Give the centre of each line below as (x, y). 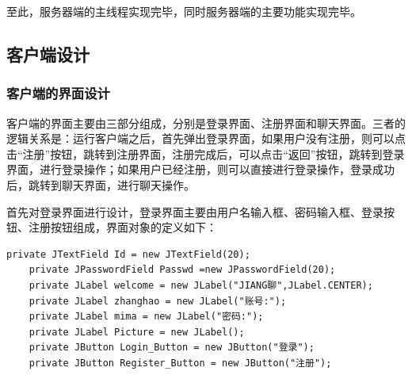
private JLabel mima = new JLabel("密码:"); (146, 317)
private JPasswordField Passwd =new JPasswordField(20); (182, 270)
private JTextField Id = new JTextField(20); (128, 254)
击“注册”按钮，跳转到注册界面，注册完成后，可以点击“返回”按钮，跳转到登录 (206, 153)
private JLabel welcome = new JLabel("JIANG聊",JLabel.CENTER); (201, 285)
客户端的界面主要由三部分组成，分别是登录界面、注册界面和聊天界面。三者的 (206, 122)
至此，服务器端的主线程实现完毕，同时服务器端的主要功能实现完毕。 (184, 11)
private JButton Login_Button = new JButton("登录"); (172, 348)
